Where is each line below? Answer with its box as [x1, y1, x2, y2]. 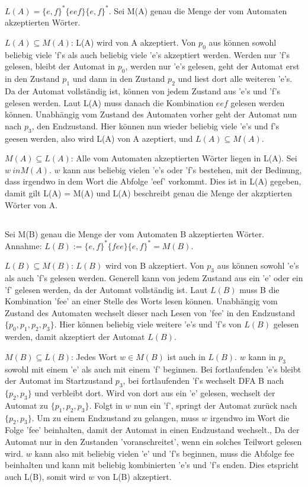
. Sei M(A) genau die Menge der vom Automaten [108, 4, 287, 17]
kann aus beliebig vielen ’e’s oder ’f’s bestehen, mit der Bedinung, [63, 163, 302, 176]
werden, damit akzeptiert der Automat [5, 330, 145, 343]
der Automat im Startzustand [5, 374, 113, 387]
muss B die [239, 283, 280, 295]
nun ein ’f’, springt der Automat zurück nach [134, 399, 297, 411]
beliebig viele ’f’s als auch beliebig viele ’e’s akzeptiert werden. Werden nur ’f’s [5, 48, 290, 61]
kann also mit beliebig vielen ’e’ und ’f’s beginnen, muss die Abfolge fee [34, 447, 294, 459]
